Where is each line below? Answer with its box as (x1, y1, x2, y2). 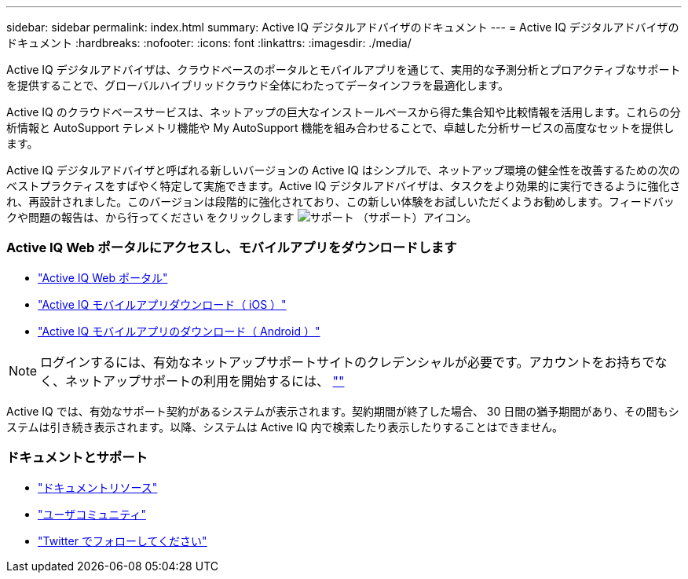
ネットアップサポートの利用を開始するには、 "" (65, 372, 345, 389)
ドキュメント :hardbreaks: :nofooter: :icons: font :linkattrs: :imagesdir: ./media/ (6, 36, 412, 49)
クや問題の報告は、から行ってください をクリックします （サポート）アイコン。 (6, 211, 478, 224)
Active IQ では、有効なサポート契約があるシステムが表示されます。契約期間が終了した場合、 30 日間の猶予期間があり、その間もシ (6, 404, 679, 418)
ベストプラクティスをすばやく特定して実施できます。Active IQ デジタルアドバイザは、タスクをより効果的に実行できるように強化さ (6, 179, 681, 192)
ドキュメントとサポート (6, 449, 148, 466)
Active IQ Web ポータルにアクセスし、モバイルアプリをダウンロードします (6, 240, 457, 256)
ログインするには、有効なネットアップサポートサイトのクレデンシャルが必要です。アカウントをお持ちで (40, 354, 655, 370)
